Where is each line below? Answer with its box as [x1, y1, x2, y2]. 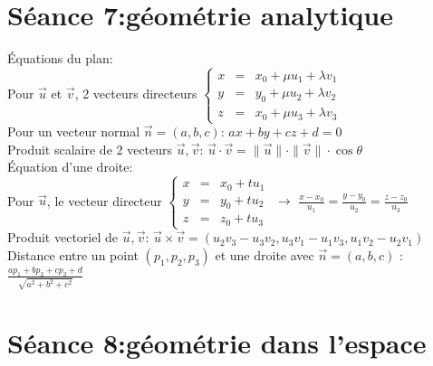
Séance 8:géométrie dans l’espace [7, 324, 427, 361]
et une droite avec [215, 245, 314, 264]
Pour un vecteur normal [7, 122, 140, 141]
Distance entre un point [7, 245, 139, 264]
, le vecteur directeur [46, 191, 162, 210]
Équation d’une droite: [7, 157, 133, 176]
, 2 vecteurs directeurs [74, 83, 197, 102]
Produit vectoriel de [7, 228, 119, 247]
